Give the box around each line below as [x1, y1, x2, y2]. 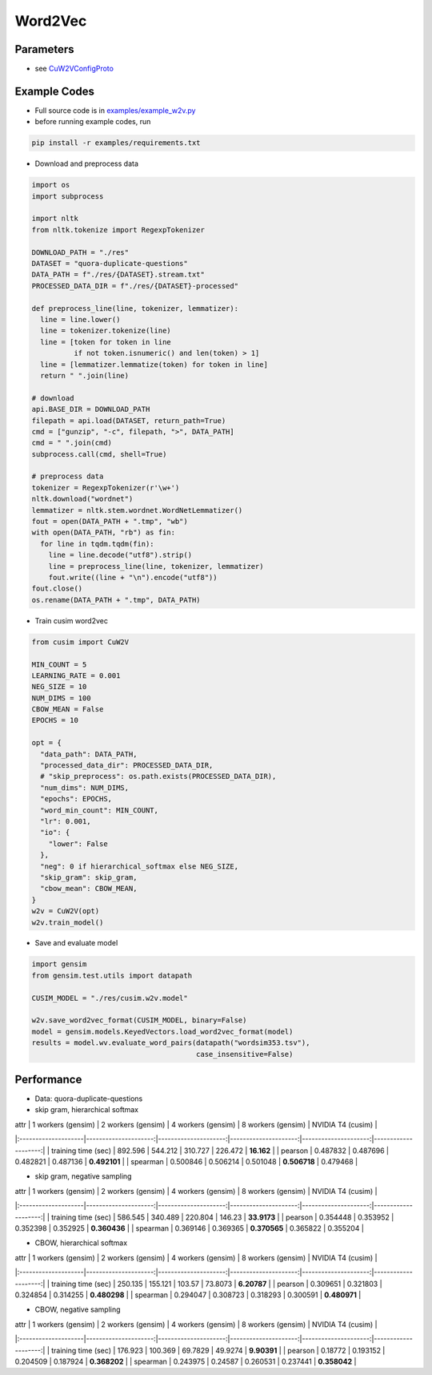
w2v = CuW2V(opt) [31, 906, 100, 916]
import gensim [31, 960, 87, 969]
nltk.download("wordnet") [31, 494, 134, 504]
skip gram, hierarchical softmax [34, 1105, 139, 1115]
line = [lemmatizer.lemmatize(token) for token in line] [40, 360, 268, 369]
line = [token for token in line [40, 337, 171, 346]
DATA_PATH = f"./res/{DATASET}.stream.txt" [31, 270, 206, 280]
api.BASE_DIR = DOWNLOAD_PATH [31, 405, 150, 414]
